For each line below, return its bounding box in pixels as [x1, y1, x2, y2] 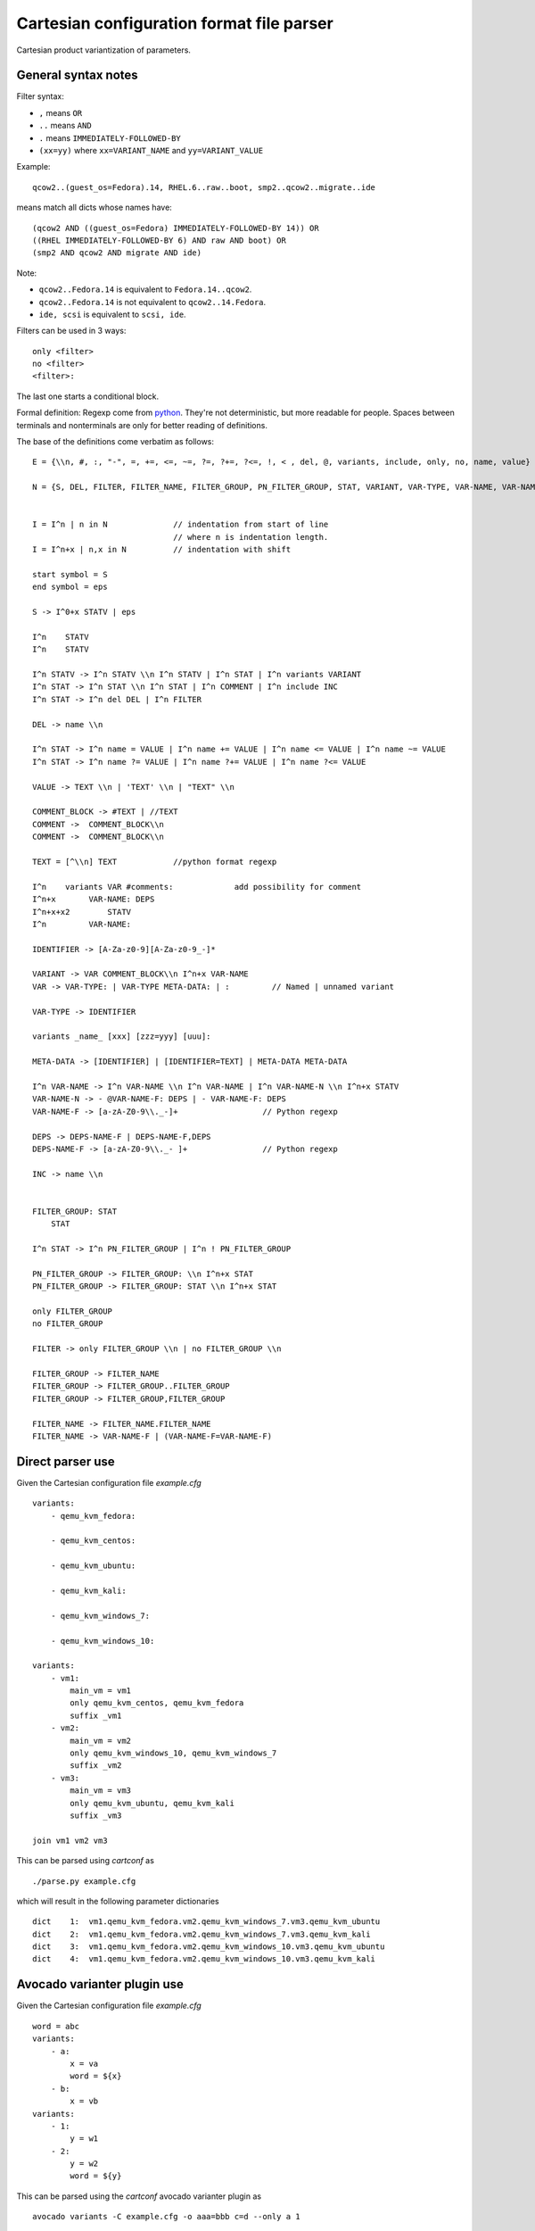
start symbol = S [32, 569, 108, 579]
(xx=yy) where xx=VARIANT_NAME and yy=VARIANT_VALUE [38, 145, 263, 156]
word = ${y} [70, 2171, 122, 2181]
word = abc [32, 2021, 80, 2031]
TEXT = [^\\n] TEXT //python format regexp [32, 857, 277, 867]
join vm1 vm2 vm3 [32, 1835, 108, 1845]
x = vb [70, 2096, 99, 2106]
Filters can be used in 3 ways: [16, 326, 127, 336]
